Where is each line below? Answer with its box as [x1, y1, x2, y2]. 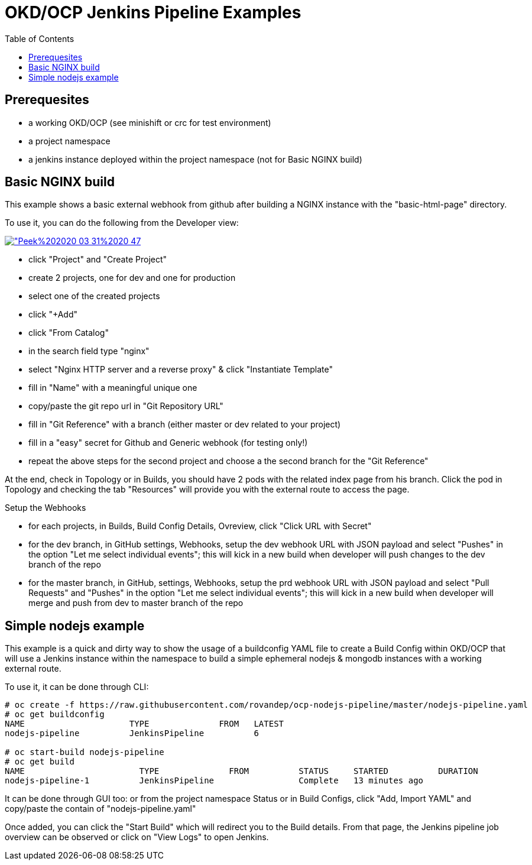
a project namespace [28, 135, 111, 146]
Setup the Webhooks [5, 503, 86, 513]
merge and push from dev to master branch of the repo [28, 598, 244, 608]
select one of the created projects [28, 291, 160, 302]
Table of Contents [5, 33, 74, 44]
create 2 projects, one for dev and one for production [28, 273, 236, 283]
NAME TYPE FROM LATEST [5, 719, 284, 729]
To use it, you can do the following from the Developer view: [5, 218, 239, 228]
